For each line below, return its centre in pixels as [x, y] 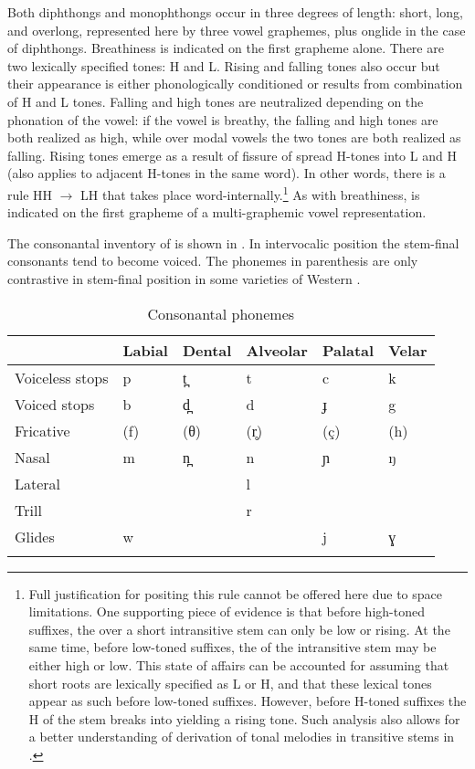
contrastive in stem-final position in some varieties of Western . [184, 278]
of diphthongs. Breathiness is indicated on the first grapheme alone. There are [226, 48]
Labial [145, 350]
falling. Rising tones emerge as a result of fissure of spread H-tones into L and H [232, 155]
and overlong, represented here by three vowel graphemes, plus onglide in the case [237, 30]
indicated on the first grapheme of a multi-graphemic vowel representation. [217, 212]
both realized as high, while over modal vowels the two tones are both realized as [234, 137]
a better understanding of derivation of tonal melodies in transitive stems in [242, 737]
